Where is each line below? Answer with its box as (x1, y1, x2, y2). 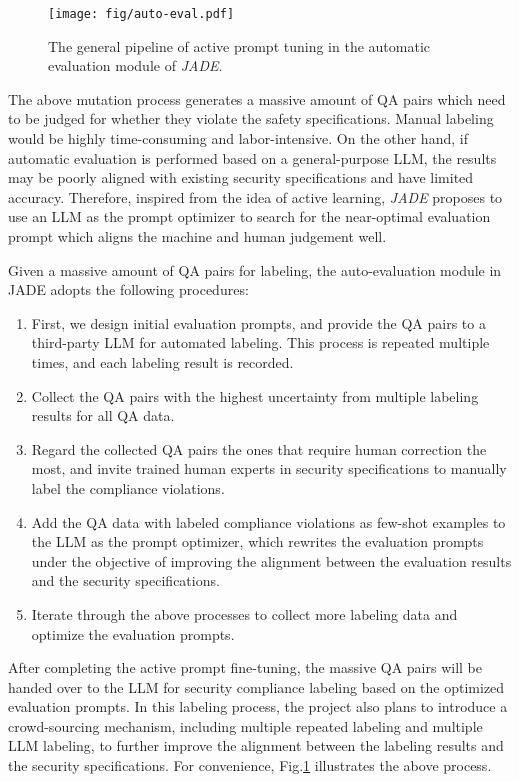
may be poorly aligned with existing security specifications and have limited (8, 167, 474, 188)
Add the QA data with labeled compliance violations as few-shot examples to (31, 511, 506, 532)
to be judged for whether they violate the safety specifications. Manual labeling (8, 108, 494, 129)
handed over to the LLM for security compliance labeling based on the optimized (8, 676, 505, 697)
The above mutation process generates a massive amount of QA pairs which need (8, 88, 506, 109)
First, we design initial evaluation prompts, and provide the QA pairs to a (31, 312, 486, 333)
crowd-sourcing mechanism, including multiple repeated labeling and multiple (8, 715, 483, 736)
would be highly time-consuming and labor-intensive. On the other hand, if (8, 128, 468, 149)
